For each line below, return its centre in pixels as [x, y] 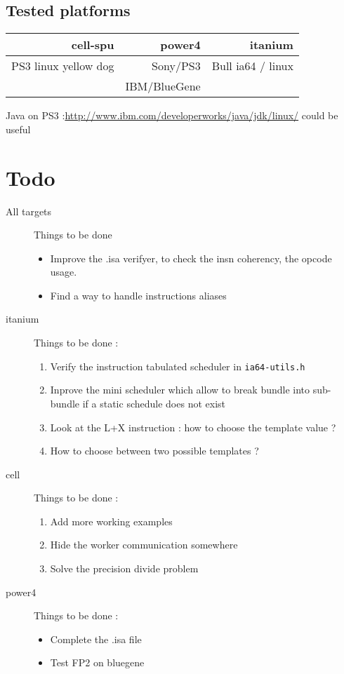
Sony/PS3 [176, 66]
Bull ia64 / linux [252, 66]
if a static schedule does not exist [154, 403]
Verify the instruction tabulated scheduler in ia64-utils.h [178, 366]
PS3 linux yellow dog [63, 66]
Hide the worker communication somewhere [144, 545]
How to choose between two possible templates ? [154, 451]
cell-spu [93, 45]
